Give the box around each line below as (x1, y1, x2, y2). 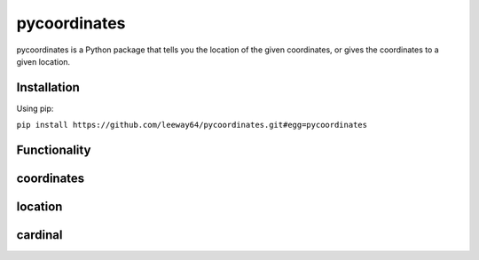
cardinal (16, 227, 63, 243)
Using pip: (16, 103, 54, 114)
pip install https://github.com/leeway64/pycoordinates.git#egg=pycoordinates (16, 120, 368, 130)
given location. (16, 56, 71, 67)
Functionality (16, 143, 91, 158)
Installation (16, 80, 80, 95)
